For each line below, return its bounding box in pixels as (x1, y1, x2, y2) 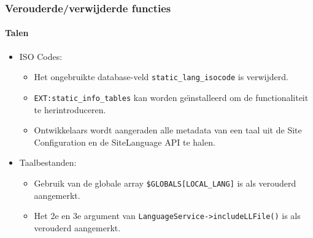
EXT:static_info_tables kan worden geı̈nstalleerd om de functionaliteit (34, 91, 309, 103)
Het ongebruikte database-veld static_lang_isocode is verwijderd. (34, 70, 288, 83)
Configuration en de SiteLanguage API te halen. (34, 135, 215, 148)
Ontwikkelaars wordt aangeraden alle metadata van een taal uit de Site (34, 124, 302, 136)
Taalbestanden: (19, 156, 77, 169)
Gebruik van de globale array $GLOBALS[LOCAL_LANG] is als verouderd (34, 176, 296, 189)
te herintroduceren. (34, 103, 106, 116)
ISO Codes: (19, 50, 63, 62)
